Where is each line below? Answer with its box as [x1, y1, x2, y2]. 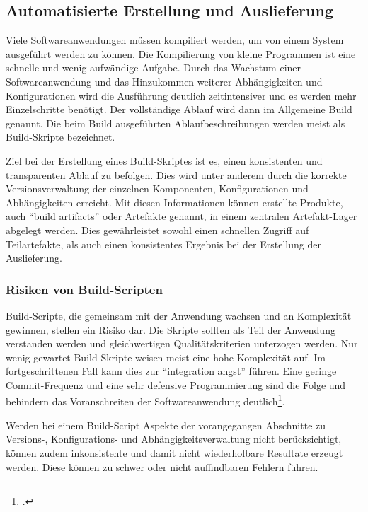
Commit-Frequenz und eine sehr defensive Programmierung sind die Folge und [6, 377, 346, 392]
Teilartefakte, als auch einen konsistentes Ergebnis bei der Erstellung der [6, 236, 321, 251]
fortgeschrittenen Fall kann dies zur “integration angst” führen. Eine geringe [6, 363, 337, 378]
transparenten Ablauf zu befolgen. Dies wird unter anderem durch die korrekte [6, 167, 347, 182]
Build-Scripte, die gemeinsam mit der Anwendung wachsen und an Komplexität [6, 308, 352, 322]
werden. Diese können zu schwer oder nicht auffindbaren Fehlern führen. [6, 459, 318, 474]
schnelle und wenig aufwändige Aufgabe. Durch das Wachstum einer [6, 60, 301, 75]
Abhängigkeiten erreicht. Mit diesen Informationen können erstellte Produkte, [6, 194, 343, 209]
